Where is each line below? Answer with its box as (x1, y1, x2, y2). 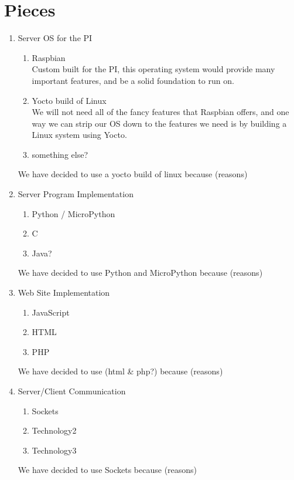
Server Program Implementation (18, 188, 134, 200)
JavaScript (32, 306, 70, 318)
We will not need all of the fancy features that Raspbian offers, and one (32, 106, 289, 118)
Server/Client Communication (18, 385, 126, 397)
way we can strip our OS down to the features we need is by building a (32, 117, 287, 129)
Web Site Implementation (18, 286, 110, 299)
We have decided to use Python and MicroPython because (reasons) (18, 266, 263, 279)
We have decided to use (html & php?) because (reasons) (18, 365, 223, 377)
